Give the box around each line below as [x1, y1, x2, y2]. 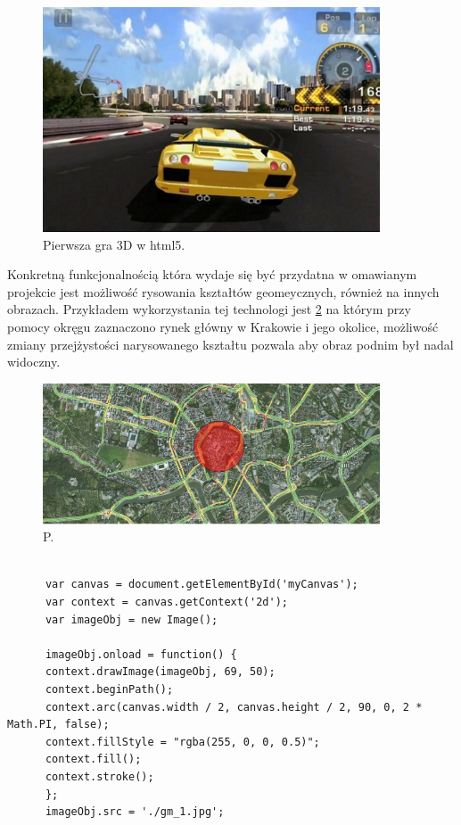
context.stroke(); [45, 770, 154, 783]
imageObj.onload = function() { [45, 648, 237, 661]
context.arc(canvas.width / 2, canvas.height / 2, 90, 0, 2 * [45, 700, 423, 714]
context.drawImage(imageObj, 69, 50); [45, 665, 276, 679]
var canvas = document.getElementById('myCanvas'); [45, 578, 358, 591]
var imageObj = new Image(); [45, 613, 218, 626]
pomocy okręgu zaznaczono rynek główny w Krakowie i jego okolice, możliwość [7, 317, 439, 335]
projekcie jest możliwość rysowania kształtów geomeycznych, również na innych [7, 282, 440, 301]
